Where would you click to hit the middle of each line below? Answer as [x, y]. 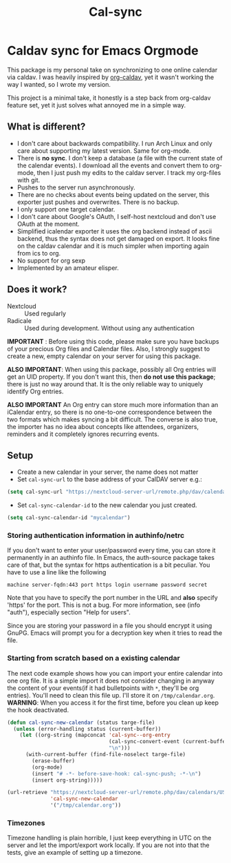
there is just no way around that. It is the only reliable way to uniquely [105, 384]
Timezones [26, 823]
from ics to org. [39, 253]
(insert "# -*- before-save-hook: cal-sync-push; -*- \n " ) [117, 773]
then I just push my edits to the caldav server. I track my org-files [129, 172]
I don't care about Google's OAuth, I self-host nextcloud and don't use [117, 216]
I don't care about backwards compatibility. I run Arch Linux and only [115, 143]
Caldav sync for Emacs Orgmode [103, 51]
